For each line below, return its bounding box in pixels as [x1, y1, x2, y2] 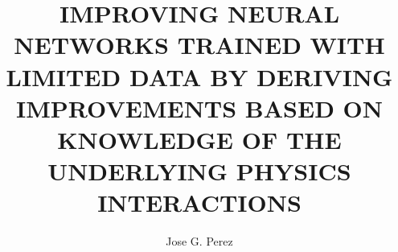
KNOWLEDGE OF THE [57, 122, 342, 155]
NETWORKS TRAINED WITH [14, 28, 385, 61]
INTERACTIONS [97, 186, 302, 219]
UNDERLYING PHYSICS [47, 155, 351, 188]
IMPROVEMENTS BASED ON [16, 91, 383, 124]
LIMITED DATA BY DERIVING [6, 60, 393, 93]
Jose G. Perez [166, 233, 233, 250]
